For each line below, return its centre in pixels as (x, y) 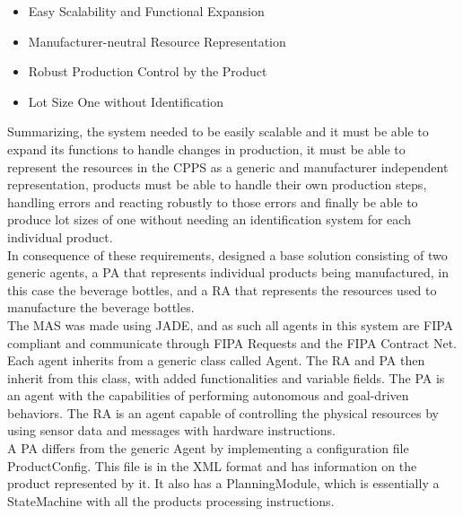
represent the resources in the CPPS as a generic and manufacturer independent (228, 166)
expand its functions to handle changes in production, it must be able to (206, 149)
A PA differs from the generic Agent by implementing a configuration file (208, 448)
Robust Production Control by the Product (148, 71)
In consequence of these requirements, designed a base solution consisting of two (227, 254)
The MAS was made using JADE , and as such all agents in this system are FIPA (231, 324)
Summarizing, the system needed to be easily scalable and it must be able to (218, 131)
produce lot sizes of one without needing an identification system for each (209, 219)
